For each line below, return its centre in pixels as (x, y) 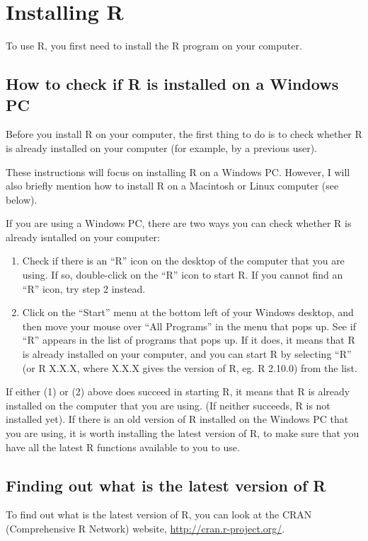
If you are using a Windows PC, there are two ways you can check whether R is (179, 223)
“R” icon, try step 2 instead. (84, 288)
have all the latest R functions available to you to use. (123, 447)
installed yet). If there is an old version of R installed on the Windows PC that (177, 419)
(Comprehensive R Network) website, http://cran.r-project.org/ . (145, 528)
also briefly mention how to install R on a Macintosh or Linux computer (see (172, 186)
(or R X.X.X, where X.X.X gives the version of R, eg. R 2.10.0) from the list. (190, 367)
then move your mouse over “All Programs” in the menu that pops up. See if (189, 326)
